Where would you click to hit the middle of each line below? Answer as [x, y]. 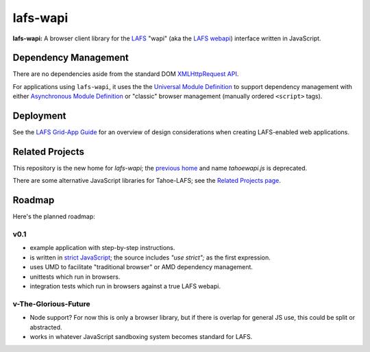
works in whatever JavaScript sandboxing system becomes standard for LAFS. [141, 336]
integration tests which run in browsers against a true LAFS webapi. [125, 286]
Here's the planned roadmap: [54, 216]
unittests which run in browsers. [75, 277]
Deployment [39, 116]
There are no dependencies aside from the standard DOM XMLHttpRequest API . [126, 74]
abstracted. [46, 327]
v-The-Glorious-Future [51, 303]
